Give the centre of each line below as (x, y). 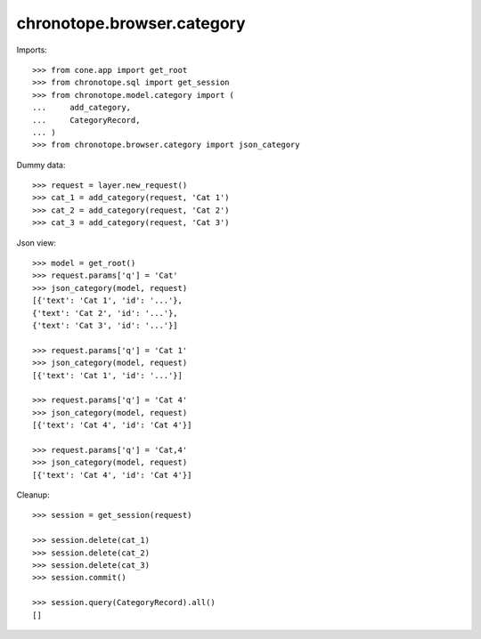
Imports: (32, 50)
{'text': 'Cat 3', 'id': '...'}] (105, 325)
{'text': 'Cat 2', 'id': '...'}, (105, 313)
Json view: (37, 243)
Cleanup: (33, 495)
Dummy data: (41, 165)
